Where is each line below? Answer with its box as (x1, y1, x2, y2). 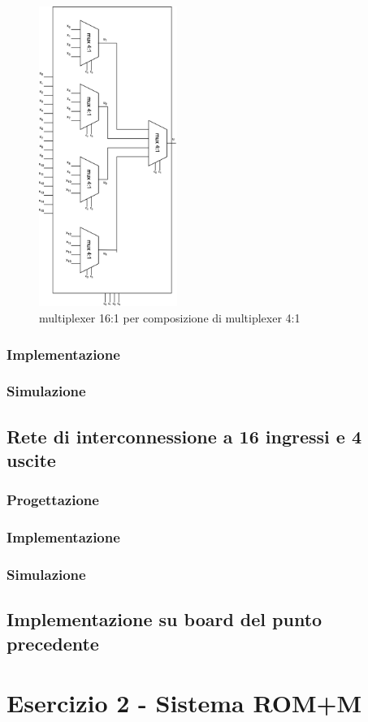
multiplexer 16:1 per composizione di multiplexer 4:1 (39, 309, 301, 326)
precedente (6, 630, 99, 655)
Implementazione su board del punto (6, 607, 323, 632)
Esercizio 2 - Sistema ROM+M (6, 686, 362, 720)
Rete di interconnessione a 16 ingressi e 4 (6, 423, 362, 448)
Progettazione (6, 490, 99, 510)
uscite (6, 447, 56, 473)
